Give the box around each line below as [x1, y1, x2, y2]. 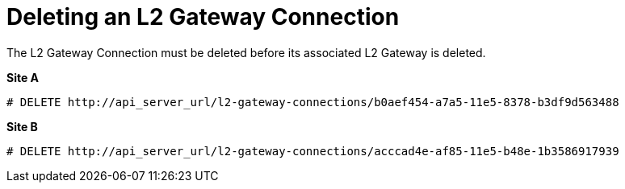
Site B [6, 119, 38, 134]
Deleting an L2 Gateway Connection [6, 3, 400, 31]
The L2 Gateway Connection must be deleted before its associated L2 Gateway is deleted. [6, 45, 486, 60]
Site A [6, 70, 40, 84]
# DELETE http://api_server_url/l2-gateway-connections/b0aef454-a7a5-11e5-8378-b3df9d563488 [6, 95, 619, 109]
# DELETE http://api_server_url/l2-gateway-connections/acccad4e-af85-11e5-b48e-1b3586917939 [6, 144, 619, 158]
